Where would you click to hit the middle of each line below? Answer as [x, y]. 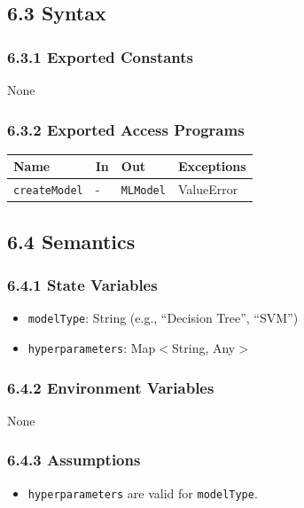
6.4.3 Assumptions [74, 460]
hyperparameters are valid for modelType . [143, 492]
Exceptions [212, 166]
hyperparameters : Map [92, 347]
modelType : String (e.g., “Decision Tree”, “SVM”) [163, 318]
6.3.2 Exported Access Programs [126, 129]
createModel [48, 191]
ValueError [208, 189]
